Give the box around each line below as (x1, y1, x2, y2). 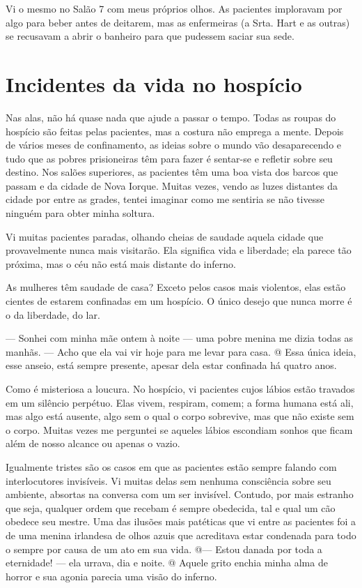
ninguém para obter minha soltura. (6, 206, 155, 220)
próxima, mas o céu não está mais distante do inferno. (6, 256, 236, 271)
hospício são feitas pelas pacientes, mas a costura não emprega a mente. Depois (6, 123, 344, 138)
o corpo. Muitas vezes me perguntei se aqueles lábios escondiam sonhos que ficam (6, 422, 353, 437)
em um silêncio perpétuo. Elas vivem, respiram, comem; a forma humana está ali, (6, 395, 354, 409)
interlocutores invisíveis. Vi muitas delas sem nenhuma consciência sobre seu (6, 473, 331, 488)
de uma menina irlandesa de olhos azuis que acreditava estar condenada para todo (6, 527, 356, 542)
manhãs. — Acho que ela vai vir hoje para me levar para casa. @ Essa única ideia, (6, 344, 356, 359)
